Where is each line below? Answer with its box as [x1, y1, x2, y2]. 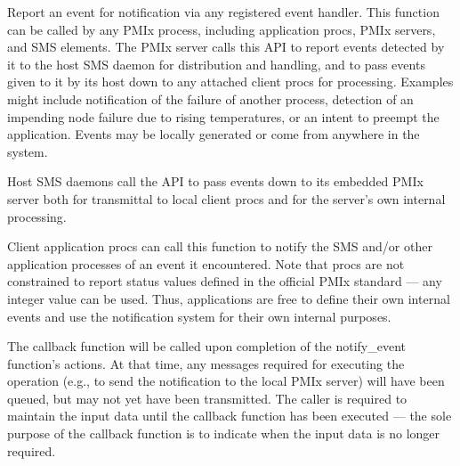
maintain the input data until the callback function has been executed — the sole [7, 406, 452, 425]
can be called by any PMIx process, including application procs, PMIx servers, [7, 20, 436, 38]
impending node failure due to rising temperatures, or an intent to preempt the [7, 107, 440, 126]
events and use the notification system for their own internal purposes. [7, 307, 391, 325]
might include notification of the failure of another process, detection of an [7, 89, 414, 108]
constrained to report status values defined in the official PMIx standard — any [7, 272, 442, 290]
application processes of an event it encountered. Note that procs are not [7, 254, 405, 273]
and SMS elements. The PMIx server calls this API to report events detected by [7, 37, 445, 56]
